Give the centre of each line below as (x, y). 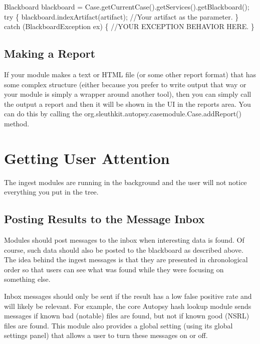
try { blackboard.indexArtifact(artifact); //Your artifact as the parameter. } (121, 16)
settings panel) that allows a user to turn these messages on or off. (106, 335)
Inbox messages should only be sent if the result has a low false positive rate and (128, 296)
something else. (27, 279)
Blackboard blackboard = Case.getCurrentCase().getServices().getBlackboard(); (127, 7)
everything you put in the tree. (51, 192)
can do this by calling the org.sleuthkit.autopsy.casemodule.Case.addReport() (123, 114)
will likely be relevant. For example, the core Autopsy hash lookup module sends (128, 306)
